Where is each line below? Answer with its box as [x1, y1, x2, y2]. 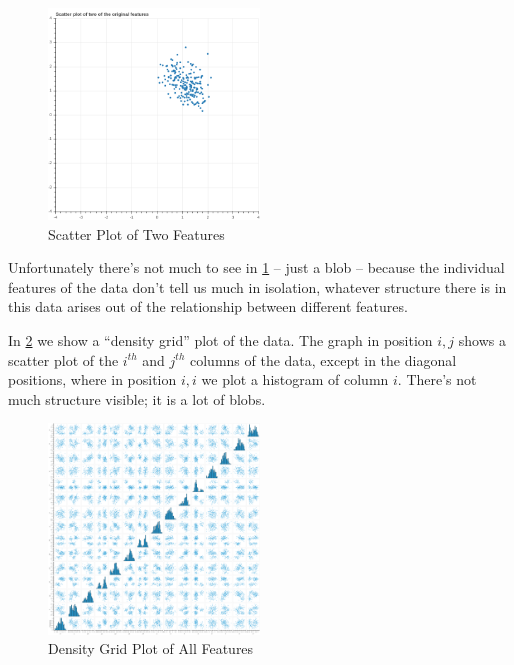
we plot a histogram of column [201, 369, 389, 390]
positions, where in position [8, 369, 177, 390]
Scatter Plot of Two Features [48, 223, 225, 244]
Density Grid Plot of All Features [48, 638, 254, 659]
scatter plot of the [8, 349, 119, 370]
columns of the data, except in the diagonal [189, 349, 457, 370]
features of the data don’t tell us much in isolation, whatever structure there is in [8, 276, 507, 297]
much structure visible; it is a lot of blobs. [8, 388, 266, 409]
